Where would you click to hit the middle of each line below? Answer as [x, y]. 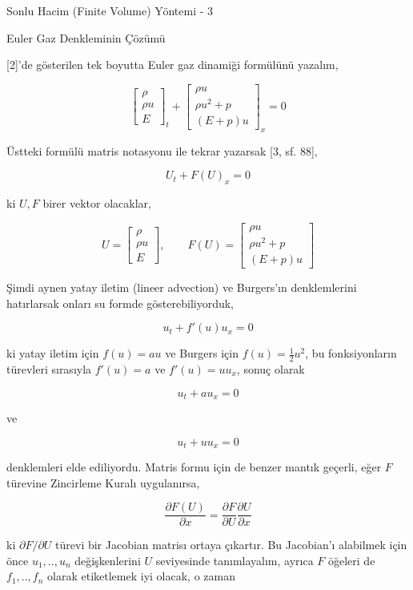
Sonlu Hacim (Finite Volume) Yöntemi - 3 [110, 10]
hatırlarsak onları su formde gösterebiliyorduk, [120, 303]
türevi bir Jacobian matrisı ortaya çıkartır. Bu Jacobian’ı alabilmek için [231, 545]
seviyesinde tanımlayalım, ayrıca [235, 560]
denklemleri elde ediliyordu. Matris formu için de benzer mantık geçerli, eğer [194, 467]
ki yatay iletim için [53, 353]
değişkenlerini [108, 560]
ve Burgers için [202, 353]
